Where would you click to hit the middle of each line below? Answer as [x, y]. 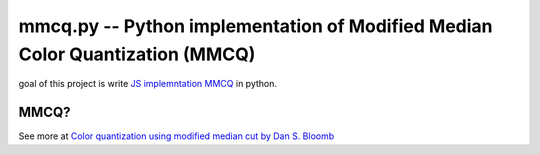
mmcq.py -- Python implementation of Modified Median [256, 26]
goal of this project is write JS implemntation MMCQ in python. [148, 84]
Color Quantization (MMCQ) [137, 54]
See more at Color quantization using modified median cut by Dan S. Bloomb [176, 136]
